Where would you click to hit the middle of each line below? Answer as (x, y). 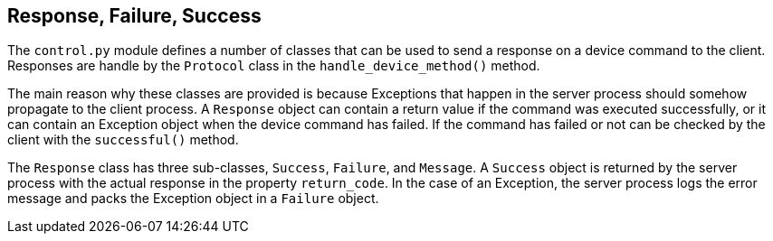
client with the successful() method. (123, 140)
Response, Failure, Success (134, 16)
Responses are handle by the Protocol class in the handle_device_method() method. (274, 66)
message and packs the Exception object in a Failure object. (193, 199)
